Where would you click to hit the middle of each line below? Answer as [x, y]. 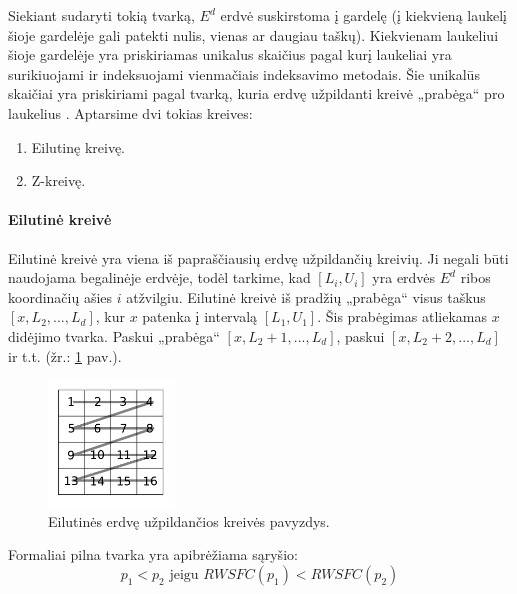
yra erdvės [404, 277]
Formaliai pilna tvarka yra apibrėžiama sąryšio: [153, 554]
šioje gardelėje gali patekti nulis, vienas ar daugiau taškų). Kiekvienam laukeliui [253, 34]
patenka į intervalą [200, 316]
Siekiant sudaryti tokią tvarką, [101, 15]
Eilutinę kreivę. [78, 146]
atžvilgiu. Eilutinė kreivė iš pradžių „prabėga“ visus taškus [306, 296]
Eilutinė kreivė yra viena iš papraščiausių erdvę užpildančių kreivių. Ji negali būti [258, 257]
